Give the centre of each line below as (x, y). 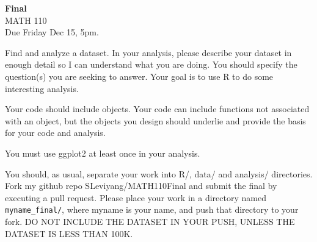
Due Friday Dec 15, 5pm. (52, 32)
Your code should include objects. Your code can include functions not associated (157, 109)
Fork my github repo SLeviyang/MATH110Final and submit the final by (141, 186)
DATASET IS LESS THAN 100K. (69, 233)
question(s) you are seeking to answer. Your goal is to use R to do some (139, 76)
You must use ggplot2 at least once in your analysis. (103, 153)
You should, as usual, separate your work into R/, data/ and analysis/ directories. (159, 173)
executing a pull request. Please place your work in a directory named (136, 197)
